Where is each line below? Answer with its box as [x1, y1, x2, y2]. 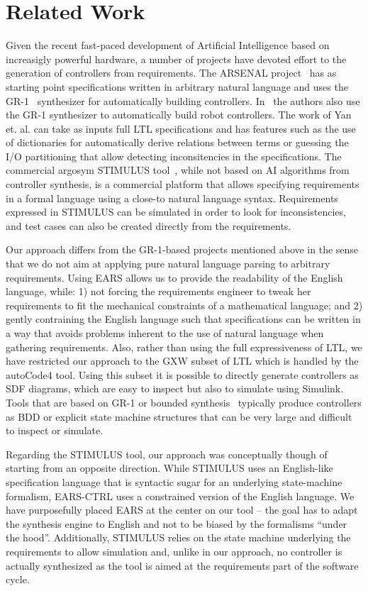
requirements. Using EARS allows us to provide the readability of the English [6, 270, 343, 285]
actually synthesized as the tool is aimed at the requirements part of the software [6, 558, 359, 573]
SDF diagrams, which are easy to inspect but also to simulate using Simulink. [6, 381, 344, 396]
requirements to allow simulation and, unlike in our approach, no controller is [6, 543, 342, 558]
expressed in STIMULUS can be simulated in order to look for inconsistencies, [6, 204, 346, 219]
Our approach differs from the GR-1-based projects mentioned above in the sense [6, 242, 359, 257]
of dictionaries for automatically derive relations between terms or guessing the [6, 135, 349, 150]
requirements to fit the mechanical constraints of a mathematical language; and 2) [6, 297, 363, 312]
